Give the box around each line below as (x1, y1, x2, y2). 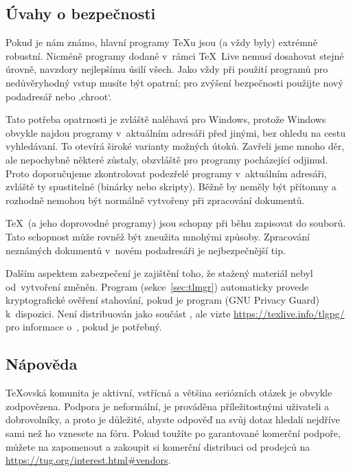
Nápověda (5, 353, 78, 374)
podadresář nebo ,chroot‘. (5, 89, 113, 103)
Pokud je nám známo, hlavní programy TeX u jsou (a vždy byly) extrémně (5, 35, 317, 49)
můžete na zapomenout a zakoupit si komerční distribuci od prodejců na (5, 439, 310, 453)
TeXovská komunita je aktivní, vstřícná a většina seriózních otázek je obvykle (5, 385, 332, 400)
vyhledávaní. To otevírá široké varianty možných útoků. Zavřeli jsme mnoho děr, (5, 139, 345, 153)
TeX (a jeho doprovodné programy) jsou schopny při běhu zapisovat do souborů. (5, 216, 346, 230)
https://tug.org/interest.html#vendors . (5, 453, 171, 467)
